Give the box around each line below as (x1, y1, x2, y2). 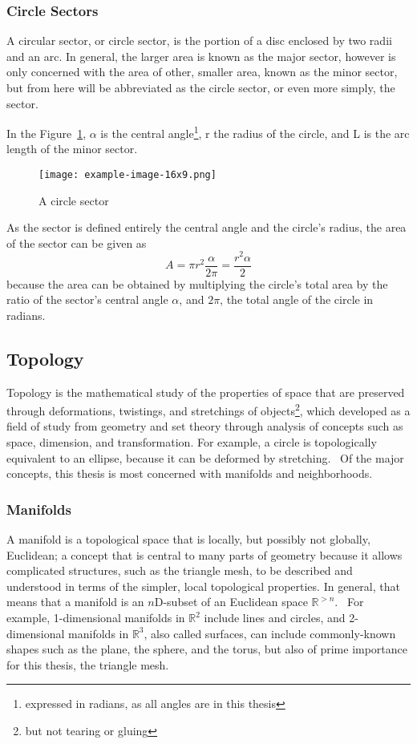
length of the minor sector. (6, 140, 138, 157)
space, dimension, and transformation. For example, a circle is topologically (6, 434, 377, 451)
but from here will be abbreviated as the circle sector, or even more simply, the (6, 79, 395, 95)
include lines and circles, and (204, 609, 346, 625)
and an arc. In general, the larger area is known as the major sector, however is (6, 47, 396, 64)
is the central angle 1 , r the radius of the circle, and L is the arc (100, 123, 410, 141)
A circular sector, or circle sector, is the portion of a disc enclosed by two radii (6, 32, 392, 49)
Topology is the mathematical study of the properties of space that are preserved (6, 383, 405, 400)
